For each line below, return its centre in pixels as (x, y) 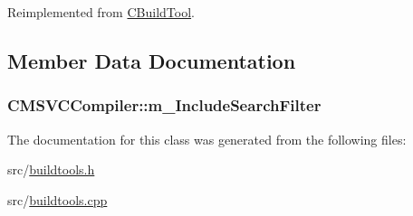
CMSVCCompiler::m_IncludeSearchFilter (164, 105)
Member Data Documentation (152, 60)
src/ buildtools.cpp (58, 199)
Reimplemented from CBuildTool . (101, 12)
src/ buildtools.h (51, 169)
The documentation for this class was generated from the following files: (207, 139)
